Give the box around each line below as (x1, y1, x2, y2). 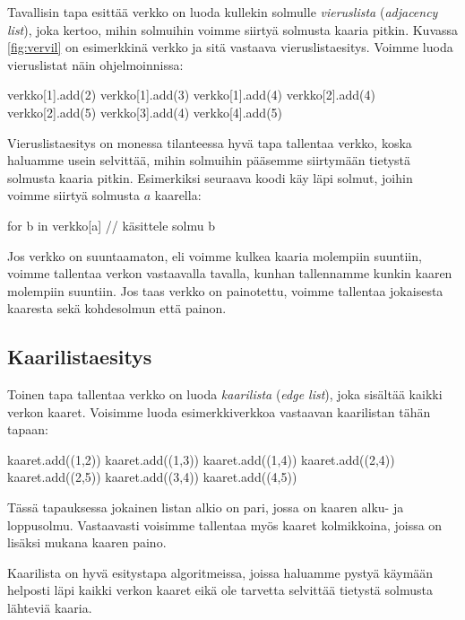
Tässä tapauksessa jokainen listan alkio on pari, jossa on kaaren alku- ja (7, 498, 404, 517)
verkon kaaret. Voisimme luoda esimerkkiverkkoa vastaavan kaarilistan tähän (7, 402, 431, 421)
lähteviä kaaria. (7, 598, 92, 617)
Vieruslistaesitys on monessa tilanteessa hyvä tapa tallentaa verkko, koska (7, 133, 412, 152)
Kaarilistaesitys (7, 343, 152, 371)
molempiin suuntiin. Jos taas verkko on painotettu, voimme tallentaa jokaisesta (7, 281, 443, 300)
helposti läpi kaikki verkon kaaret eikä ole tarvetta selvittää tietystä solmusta (7, 581, 433, 599)
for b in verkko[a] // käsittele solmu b (7, 215, 216, 234)
